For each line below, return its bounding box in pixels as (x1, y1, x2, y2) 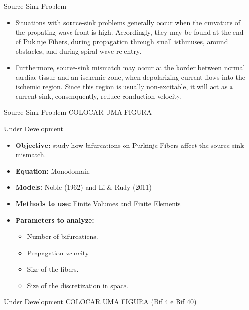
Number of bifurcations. (27, 231, 98, 241)
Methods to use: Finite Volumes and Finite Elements (15, 198, 181, 208)
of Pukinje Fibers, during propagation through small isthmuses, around (15, 36, 228, 46)
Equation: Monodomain (15, 165, 90, 176)
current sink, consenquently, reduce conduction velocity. (15, 91, 181, 101)
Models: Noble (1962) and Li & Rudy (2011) (15, 182, 152, 192)
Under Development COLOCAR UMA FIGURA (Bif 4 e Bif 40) (4, 296, 196, 307)
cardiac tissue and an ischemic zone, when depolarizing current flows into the (15, 72, 245, 82)
